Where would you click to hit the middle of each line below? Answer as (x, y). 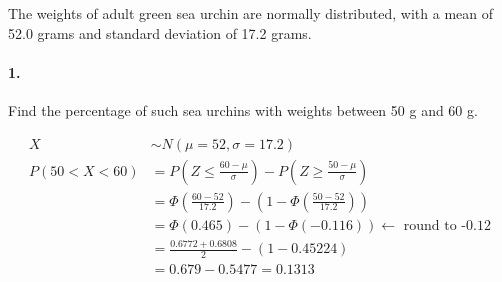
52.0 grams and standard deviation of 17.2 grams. (160, 32)
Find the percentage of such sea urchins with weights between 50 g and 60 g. (243, 109)
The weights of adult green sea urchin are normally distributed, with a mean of (250, 13)
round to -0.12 (447, 225)
